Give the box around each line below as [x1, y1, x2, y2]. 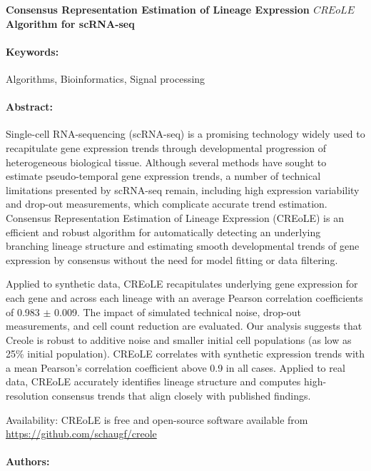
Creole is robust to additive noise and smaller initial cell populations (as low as [6, 332, 352, 347]
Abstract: [6, 99, 54, 114]
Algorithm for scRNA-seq [6, 16, 135, 31]
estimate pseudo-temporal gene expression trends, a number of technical [6, 168, 321, 183]
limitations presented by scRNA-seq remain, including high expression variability [6, 182, 360, 197]
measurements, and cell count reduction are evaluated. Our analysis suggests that [6, 318, 362, 333]
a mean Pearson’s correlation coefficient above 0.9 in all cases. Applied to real [6, 360, 345, 375]
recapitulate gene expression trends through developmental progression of [6, 140, 327, 155]
